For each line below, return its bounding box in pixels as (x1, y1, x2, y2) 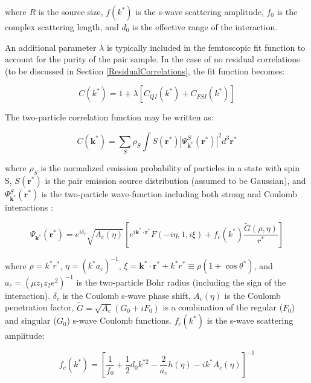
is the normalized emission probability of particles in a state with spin (40, 162, 300, 174)
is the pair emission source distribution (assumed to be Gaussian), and (45, 174, 306, 187)
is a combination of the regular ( (162, 301, 283, 313)
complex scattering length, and (5, 21, 119, 33)
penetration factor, (5, 301, 74, 313)
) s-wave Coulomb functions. (66, 314, 172, 327)
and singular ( (5, 314, 57, 327)
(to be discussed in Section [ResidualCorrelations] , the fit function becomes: (5, 64, 285, 77)
